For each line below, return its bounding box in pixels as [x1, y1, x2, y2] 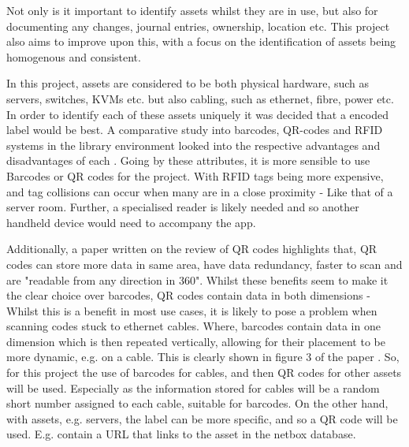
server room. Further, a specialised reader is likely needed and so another [6, 199, 359, 215]
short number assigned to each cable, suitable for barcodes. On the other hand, [6, 395, 389, 412]
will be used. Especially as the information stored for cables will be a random [6, 379, 380, 396]
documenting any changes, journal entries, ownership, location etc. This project [6, 17, 390, 34]
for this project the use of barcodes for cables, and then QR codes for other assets [6, 364, 402, 381]
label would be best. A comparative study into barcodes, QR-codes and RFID [6, 121, 383, 138]
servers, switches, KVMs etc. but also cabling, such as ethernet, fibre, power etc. [6, 90, 394, 106]
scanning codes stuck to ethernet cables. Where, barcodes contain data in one [6, 318, 381, 334]
